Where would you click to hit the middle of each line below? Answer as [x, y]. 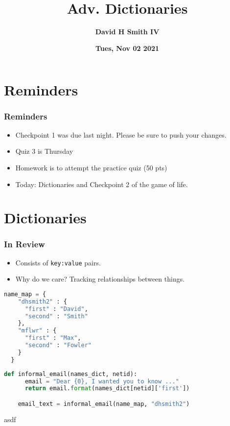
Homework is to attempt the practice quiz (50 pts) [91, 167]
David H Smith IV [127, 32]
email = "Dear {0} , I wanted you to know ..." [102, 381]
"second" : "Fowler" [58, 345]
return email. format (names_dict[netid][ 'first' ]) [107, 389]
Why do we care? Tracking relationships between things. [100, 279]
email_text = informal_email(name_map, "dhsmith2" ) [104, 404]
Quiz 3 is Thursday [44, 151]
